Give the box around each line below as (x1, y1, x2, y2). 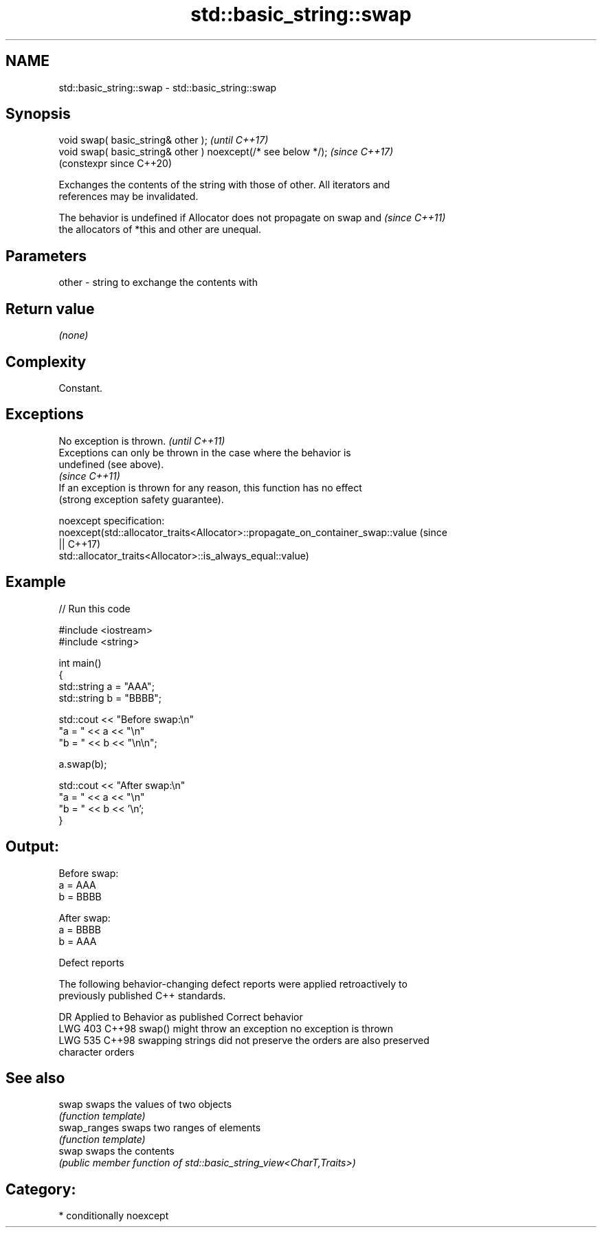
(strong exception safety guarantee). (58, 493, 224, 505)
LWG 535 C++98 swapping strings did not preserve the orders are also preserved (58, 1034, 430, 1046)
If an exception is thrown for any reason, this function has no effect (58, 481, 362, 493)
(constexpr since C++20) (58, 157, 172, 170)
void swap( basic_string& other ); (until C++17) (58, 134, 269, 146)
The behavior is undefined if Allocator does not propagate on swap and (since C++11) (58, 212, 446, 224)
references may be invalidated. (58, 190, 199, 203)
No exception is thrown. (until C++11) (58, 434, 225, 447)
